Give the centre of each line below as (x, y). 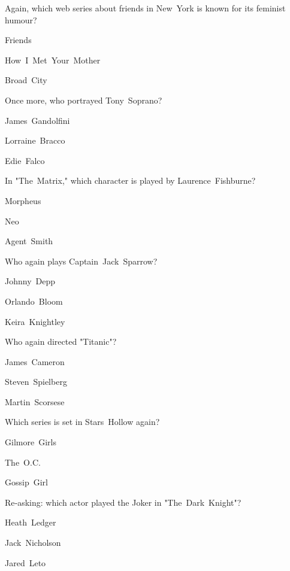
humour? (21, 19)
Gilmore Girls (31, 442)
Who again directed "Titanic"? (61, 341)
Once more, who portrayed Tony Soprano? (84, 100)
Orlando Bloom (34, 301)
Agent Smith (29, 241)
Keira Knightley (35, 321)
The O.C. (23, 462)
